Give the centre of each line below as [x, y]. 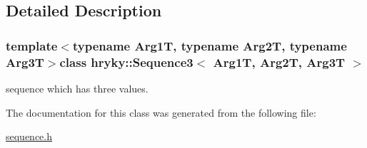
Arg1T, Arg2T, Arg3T [279, 62]
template [32, 45]
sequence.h [29, 136]
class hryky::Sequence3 [126, 62]
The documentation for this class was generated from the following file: [161, 112]
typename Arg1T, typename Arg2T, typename [210, 45]
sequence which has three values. [77, 88]
